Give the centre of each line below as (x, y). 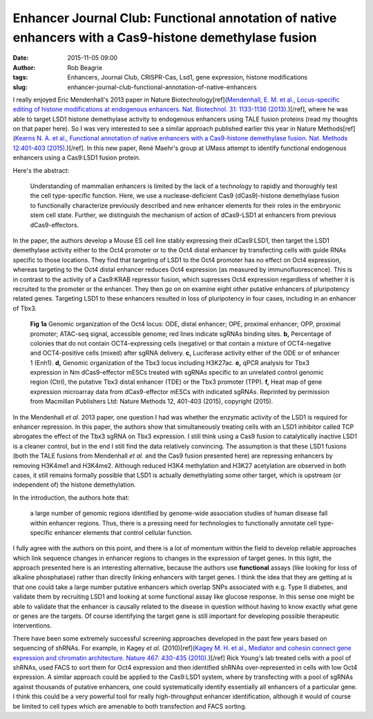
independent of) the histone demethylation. (74, 485)
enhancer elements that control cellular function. (123, 532)
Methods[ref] (337, 129)
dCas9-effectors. (55, 225)
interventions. (32, 626)
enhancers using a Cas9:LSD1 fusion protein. (77, 158)
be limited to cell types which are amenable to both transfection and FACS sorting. (130, 706)
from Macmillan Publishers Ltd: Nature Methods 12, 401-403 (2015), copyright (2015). (152, 402)
